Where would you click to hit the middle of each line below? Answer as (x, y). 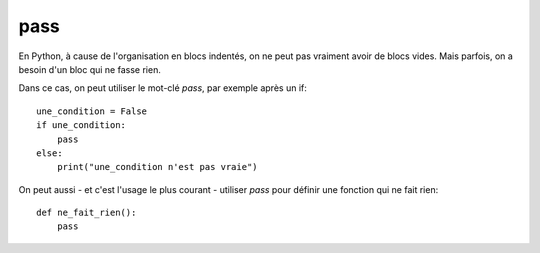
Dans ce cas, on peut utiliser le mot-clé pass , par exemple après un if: (162, 88)
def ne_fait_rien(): (86, 213)
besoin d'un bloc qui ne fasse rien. (90, 69)
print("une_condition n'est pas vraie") (157, 167)
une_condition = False (92, 111)
